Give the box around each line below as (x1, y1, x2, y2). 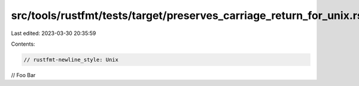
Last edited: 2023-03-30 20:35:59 (11, 30, 96, 37)
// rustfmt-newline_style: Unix (23, 56, 119, 63)
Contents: (11, 40, 35, 47)
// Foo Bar (11, 71, 36, 78)
